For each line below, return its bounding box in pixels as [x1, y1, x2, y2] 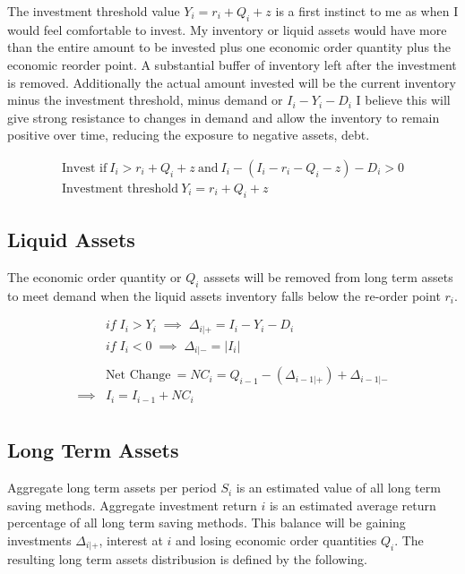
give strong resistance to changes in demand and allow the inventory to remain [7, 107, 440, 126]
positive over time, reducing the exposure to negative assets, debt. [7, 125, 370, 144]
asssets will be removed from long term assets [203, 268, 453, 287]
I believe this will [356, 90, 451, 109]
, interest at [99, 530, 163, 549]
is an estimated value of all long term [236, 478, 441, 497]
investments [7, 530, 72, 549]
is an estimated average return [269, 495, 436, 514]
